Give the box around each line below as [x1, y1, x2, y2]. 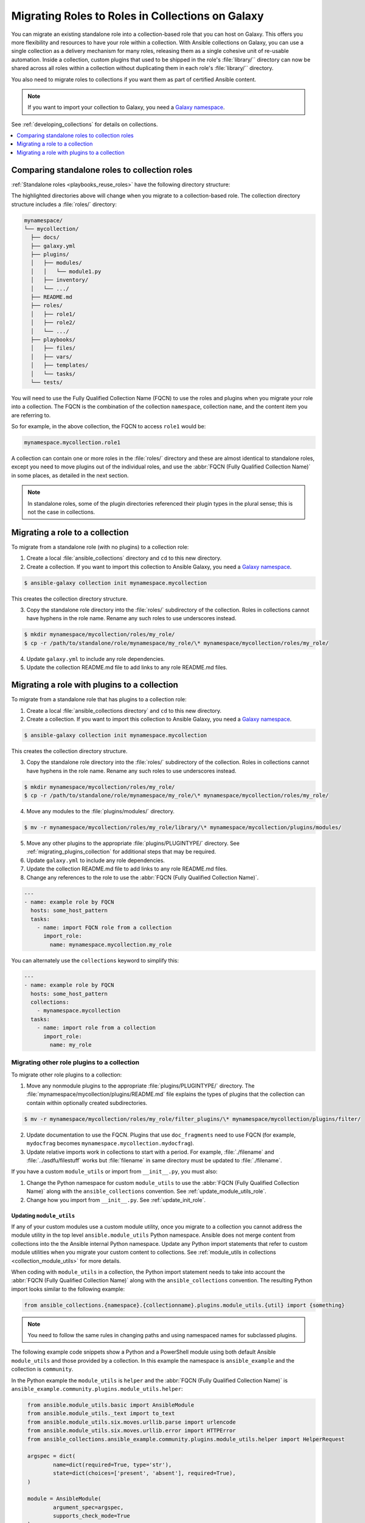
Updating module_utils [11, 1212, 75, 1219]
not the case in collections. [27, 509, 96, 516]
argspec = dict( [27, 1453, 76, 1460]
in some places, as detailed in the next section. [11, 472, 129, 479]
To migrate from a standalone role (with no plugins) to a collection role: [11, 543, 189, 551]
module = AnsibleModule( [27, 1496, 102, 1502]
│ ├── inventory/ [30, 277, 89, 283]
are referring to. [11, 411, 51, 419]
